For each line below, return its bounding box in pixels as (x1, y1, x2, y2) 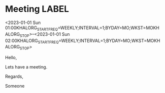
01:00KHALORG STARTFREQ (5, 24, 58, 32)
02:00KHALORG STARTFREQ (5, 38, 59, 45)
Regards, (5, 73, 24, 79)
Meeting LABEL (5, 3, 69, 15)
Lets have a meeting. (5, 64, 48, 70)
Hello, (5, 55, 17, 61)
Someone (5, 83, 25, 89)
